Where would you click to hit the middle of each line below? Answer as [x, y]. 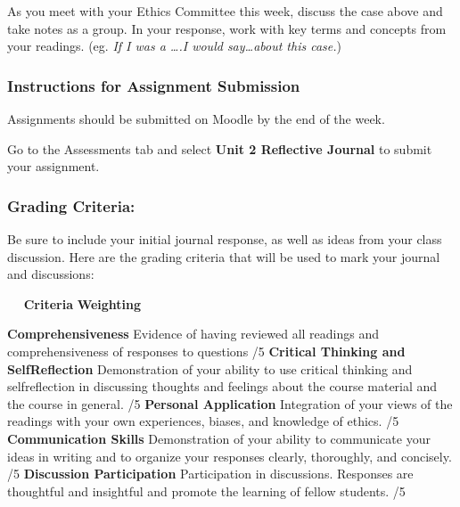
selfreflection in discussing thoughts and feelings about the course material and [222, 386]
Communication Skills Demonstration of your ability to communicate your [219, 438]
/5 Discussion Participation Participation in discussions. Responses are [210, 474]
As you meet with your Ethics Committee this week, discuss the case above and [225, 11]
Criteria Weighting [82, 303]
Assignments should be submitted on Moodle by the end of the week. [196, 119]
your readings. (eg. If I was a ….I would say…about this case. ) [174, 46]
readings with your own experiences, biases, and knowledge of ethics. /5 [203, 421]
